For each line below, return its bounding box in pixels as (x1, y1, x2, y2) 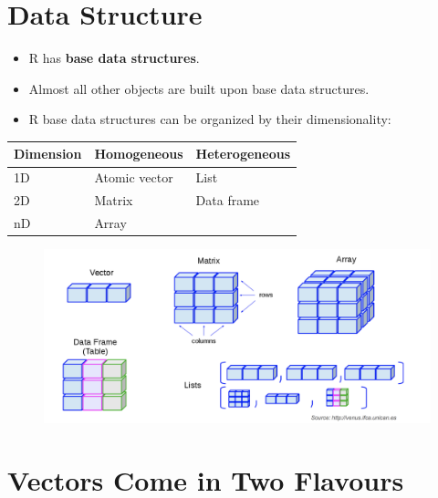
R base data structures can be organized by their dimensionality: (28, 109, 391, 129)
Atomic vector (94, 168, 173, 187)
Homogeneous (94, 144, 183, 163)
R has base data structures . (28, 48, 200, 67)
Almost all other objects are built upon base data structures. (28, 78, 370, 98)
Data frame (195, 191, 260, 210)
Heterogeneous (195, 144, 290, 163)
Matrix (94, 191, 133, 210)
